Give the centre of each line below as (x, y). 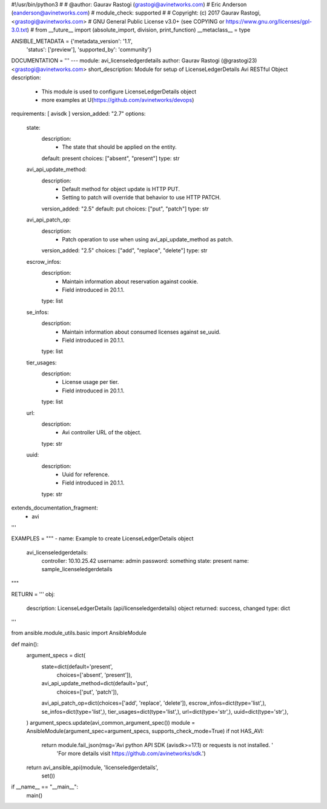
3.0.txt (19, 30)
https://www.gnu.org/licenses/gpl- (269, 21)
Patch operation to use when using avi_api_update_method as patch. (147, 239)
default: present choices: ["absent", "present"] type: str (111, 158)
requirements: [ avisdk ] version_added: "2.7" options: (78, 114)
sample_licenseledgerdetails (77, 569)
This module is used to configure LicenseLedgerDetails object (119, 92)
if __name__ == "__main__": (45, 787)
